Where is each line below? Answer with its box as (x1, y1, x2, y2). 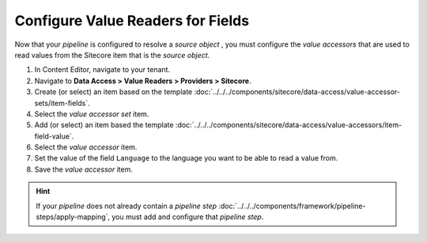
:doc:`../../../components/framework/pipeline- (218, 201, 366, 210)
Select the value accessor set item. (34, 109, 149, 119)
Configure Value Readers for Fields (14, 12, 249, 29)
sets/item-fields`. (34, 98, 90, 108)
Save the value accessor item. (34, 164, 134, 174)
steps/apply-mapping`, (36, 212, 111, 221)
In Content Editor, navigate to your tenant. (34, 65, 170, 74)
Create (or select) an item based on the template (34, 87, 193, 96)
